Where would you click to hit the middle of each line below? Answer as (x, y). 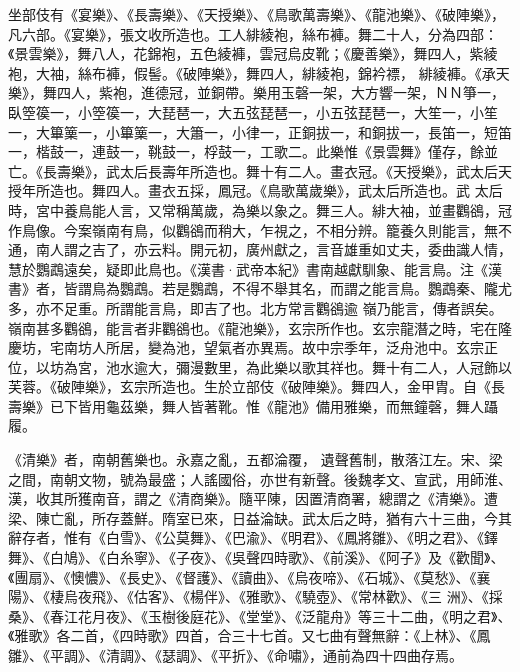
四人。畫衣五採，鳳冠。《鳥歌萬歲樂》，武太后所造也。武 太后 (304, 190)
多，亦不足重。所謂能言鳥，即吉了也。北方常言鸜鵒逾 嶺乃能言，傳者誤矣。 (255, 307)
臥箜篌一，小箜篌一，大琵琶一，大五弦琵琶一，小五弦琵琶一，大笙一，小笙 (253, 111)
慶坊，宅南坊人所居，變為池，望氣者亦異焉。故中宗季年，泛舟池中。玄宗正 (253, 347)
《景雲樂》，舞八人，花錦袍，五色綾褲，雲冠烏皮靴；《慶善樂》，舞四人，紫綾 (253, 53)
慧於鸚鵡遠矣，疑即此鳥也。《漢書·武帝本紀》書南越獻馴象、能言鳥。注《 (248, 268)
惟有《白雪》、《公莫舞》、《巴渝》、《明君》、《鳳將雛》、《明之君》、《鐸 (280, 537)
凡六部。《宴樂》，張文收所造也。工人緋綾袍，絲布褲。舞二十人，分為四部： (253, 33)
